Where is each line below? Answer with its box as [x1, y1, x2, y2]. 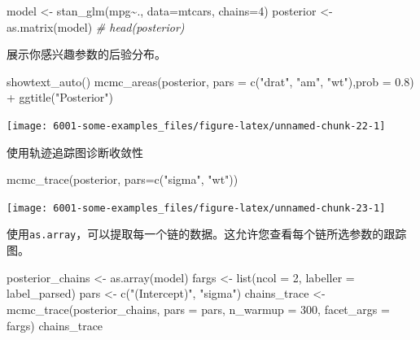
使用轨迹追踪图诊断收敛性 [7, 143, 143, 160]
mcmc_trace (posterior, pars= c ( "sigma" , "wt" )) [7, 171, 238, 188]
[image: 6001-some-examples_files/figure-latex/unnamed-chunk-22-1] [7, 120, 386, 132]
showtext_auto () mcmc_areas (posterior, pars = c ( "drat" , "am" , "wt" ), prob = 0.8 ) [7, 72, 414, 89]
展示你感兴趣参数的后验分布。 [7, 46, 166, 63]
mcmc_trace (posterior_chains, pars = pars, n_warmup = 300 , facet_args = [7, 300, 390, 317]
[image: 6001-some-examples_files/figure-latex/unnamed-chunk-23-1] [7, 202, 386, 214]
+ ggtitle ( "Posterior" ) [7, 89, 114, 106]
